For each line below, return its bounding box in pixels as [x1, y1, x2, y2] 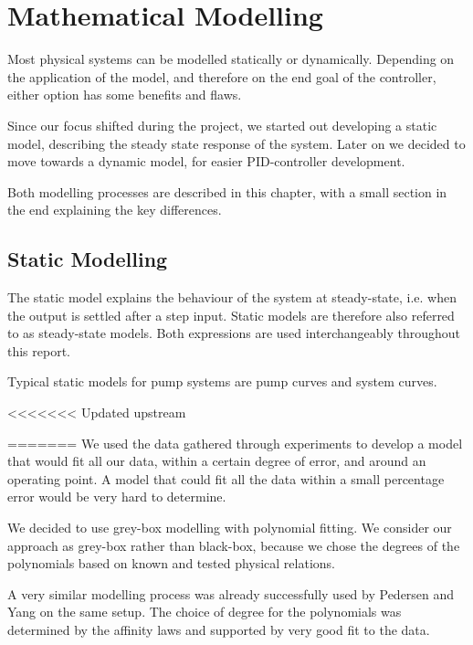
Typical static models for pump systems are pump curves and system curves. [7, 372, 437, 391]
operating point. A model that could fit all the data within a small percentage [7, 469, 445, 488]
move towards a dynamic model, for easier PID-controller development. [7, 152, 405, 171]
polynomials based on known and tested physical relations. [7, 554, 336, 573]
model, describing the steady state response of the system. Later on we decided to [7, 133, 466, 153]
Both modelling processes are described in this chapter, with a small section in [7, 182, 447, 201]
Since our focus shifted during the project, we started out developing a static [7, 115, 437, 134]
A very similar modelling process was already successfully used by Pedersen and [7, 584, 455, 603]
